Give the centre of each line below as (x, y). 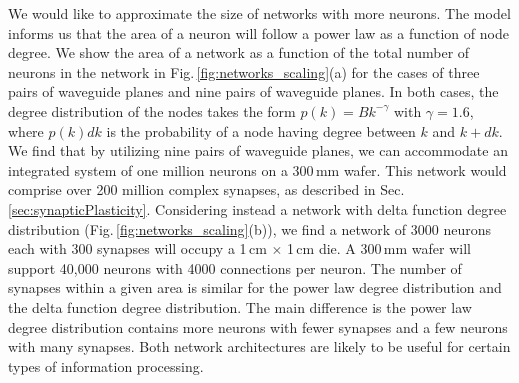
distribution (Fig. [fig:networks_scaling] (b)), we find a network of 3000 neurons (249, 228)
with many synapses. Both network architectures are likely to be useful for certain (259, 346)
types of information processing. (106, 365)
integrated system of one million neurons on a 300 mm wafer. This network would (257, 169)
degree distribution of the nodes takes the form (152, 110)
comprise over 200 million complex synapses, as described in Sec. (206, 189)
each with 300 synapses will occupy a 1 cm (137, 248)
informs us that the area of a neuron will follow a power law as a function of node (258, 32)
